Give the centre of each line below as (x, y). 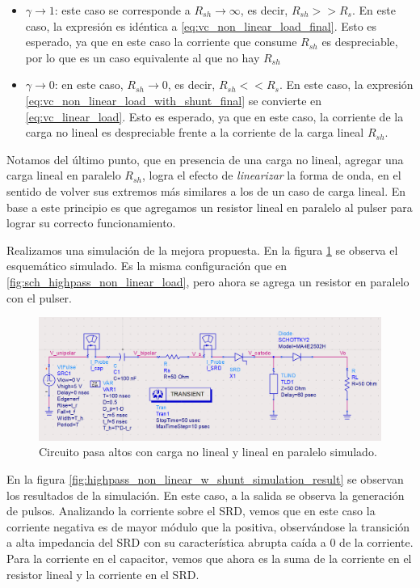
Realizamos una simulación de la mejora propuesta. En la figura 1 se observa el (202, 250)
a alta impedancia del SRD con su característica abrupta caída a (166, 542)
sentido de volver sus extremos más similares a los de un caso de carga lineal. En (206, 190)
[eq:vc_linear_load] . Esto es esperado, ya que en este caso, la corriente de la (214, 116)
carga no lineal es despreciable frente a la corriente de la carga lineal (195, 132)
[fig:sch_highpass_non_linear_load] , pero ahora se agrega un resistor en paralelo (208, 281)
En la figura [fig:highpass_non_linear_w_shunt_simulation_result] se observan (205, 479)
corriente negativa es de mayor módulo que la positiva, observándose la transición (208, 526)
